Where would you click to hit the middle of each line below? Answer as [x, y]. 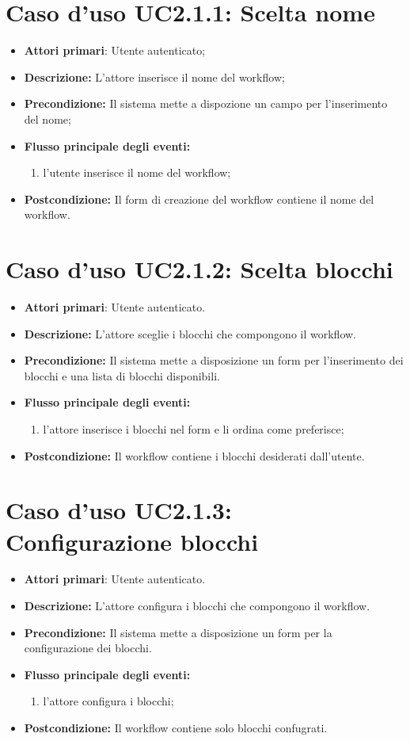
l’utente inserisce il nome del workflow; [137, 172]
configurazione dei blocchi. [88, 648]
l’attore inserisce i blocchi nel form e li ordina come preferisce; [194, 428]
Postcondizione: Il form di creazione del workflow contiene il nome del [199, 199]
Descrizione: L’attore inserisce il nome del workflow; [154, 76]
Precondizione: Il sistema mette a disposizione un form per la [178, 632]
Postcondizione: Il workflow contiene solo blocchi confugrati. [176, 728]
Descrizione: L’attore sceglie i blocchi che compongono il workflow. [190, 333]
